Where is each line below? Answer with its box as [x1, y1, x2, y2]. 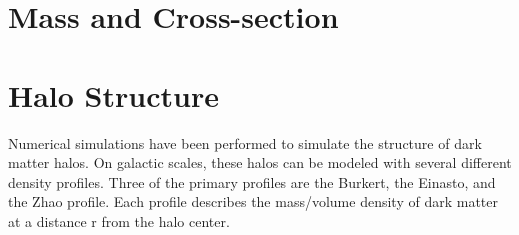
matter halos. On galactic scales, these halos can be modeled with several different [8, 152, 512, 173]
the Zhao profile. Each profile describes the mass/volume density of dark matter [8, 191, 498, 212]
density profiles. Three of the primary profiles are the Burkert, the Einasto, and [8, 171, 496, 192]
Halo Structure [8, 74, 219, 115]
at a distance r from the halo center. [8, 210, 230, 231]
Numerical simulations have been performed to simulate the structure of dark [8, 132, 482, 153]
